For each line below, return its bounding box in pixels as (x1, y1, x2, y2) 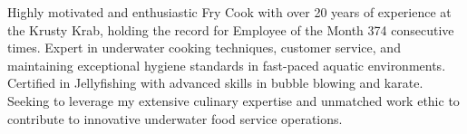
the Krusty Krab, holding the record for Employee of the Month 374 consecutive (7, 20, 454, 39)
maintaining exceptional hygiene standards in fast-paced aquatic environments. (7, 55, 446, 74)
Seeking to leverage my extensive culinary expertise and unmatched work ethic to (7, 91, 460, 110)
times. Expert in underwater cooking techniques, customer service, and (7, 38, 401, 57)
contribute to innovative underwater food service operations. (7, 109, 343, 128)
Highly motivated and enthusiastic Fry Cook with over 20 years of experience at (7, 3, 452, 21)
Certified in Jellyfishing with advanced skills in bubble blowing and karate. (7, 73, 423, 92)
